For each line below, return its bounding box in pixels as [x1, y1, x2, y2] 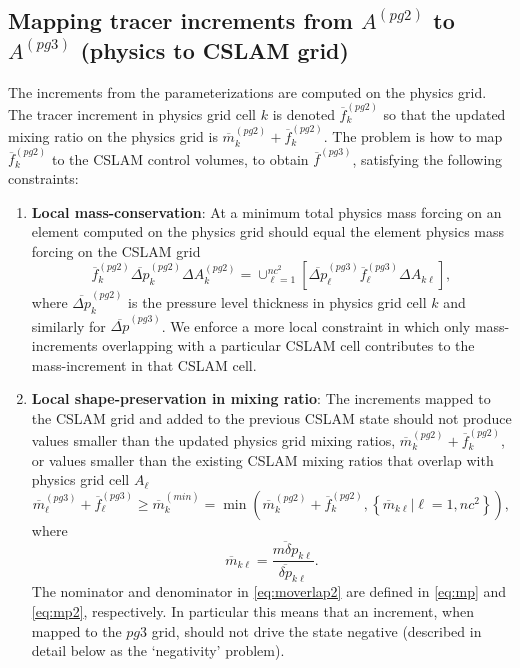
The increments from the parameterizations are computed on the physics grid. [8, 81, 487, 102]
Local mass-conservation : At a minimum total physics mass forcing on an [31, 201, 502, 222]
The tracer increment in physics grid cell [8, 103, 257, 124]
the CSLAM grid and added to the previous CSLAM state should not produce [31, 407, 512, 428]
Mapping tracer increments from [8, 5, 353, 36]
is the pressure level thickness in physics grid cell [128, 291, 427, 312]
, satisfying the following [352, 148, 503, 169]
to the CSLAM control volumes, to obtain [51, 148, 309, 169]
